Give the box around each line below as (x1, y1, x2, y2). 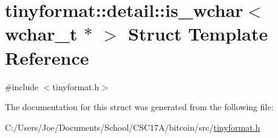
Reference (5, 45, 89, 70)
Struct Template (127, 21, 268, 46)
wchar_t (5, 21, 78, 46)
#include (5, 80, 39, 93)
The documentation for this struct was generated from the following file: (5, 100, 274, 113)
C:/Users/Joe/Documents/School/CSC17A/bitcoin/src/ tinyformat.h (5, 120, 260, 133)
